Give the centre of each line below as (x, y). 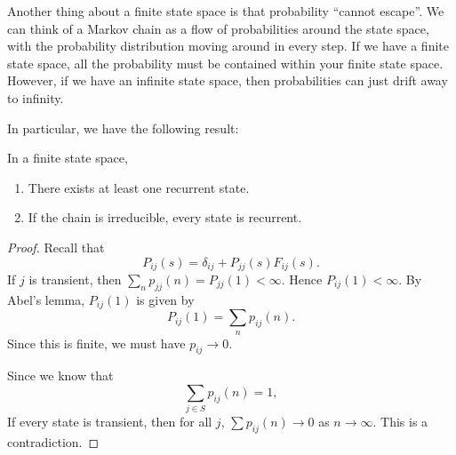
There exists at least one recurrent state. (139, 187)
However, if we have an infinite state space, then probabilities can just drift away (228, 80)
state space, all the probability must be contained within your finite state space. (225, 63)
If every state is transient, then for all (110, 422)
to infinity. (36, 97)
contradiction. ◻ (53, 442)
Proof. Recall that (56, 247)
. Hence (302, 279)
